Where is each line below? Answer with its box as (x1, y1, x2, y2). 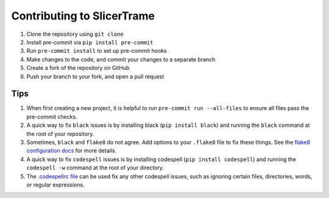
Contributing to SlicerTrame (11, 9, 155, 22)
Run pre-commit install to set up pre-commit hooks (26, 47, 167, 55)
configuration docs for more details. (26, 147, 117, 154)
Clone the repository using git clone (26, 30, 124, 38)
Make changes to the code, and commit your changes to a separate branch (26, 55, 216, 63)
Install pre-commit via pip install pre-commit (26, 38, 154, 46)
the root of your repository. (26, 130, 94, 137)
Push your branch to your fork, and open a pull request (26, 73, 164, 80)
